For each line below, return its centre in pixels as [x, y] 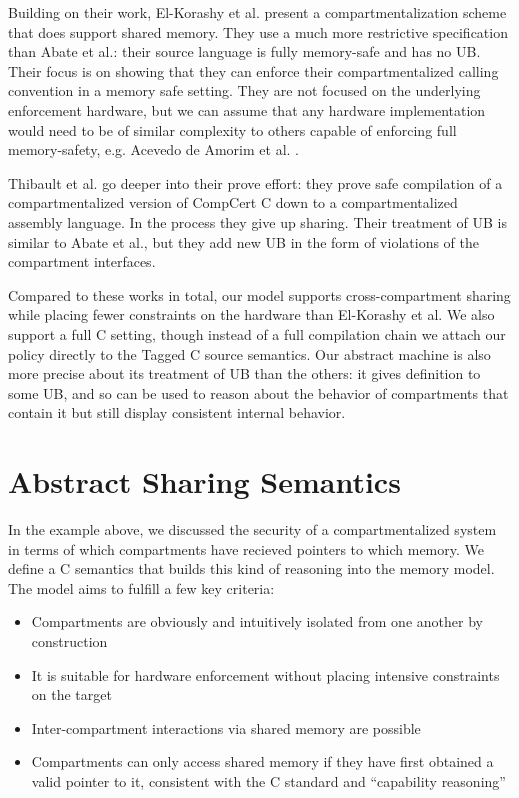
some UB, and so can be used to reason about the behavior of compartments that [258, 392]
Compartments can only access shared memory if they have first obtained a [262, 761]
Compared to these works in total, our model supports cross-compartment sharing [259, 294]
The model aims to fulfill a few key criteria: [141, 587]
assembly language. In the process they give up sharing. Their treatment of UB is [257, 221]
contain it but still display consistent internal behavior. [177, 412]
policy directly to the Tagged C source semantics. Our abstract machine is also [249, 353]
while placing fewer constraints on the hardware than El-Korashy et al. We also [251, 314]
